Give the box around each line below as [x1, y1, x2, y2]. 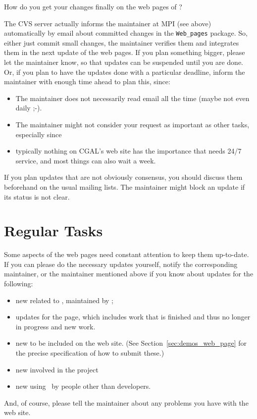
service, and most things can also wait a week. [15, 155, 156, 165]
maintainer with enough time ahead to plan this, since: [4, 76, 170, 87]
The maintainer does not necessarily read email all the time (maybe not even [15, 93, 250, 103]
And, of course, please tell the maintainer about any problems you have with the [4, 397, 249, 408]
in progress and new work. [15, 321, 96, 331]
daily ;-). [15, 103, 42, 113]
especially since [15, 129, 62, 139]
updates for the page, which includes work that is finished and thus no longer [15, 312, 251, 322]
